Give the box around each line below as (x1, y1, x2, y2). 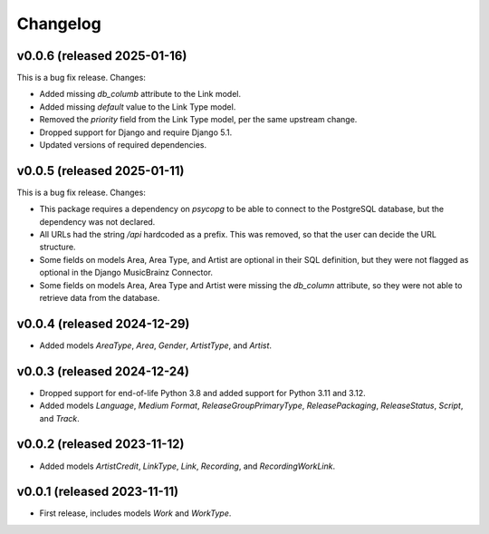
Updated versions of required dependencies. (39, 140, 207, 150)
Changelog (16, 14, 101, 34)
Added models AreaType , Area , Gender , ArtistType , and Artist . (39, 340, 272, 351)
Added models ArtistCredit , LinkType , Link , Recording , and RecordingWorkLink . (39, 461, 335, 471)
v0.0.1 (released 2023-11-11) (16, 484, 179, 500)
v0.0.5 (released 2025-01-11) (16, 163, 185, 179)
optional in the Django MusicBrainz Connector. (39, 267, 213, 278)
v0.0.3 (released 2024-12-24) (16, 364, 190, 379)
